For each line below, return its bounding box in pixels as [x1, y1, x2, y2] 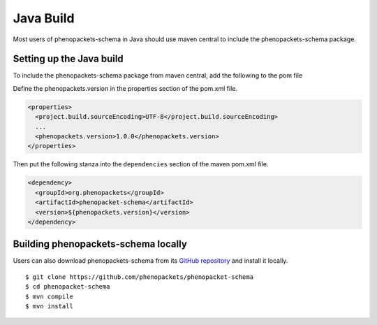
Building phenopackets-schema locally [13, 238, 188, 250]
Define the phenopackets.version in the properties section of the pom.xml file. [13, 84, 237, 92]
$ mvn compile [25, 292, 73, 301]
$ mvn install [25, 302, 73, 310]
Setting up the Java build [13, 53, 124, 65]
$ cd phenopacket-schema [25, 283, 110, 291]
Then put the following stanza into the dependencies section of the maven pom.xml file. [13, 160, 269, 168]
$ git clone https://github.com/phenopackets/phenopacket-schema [25, 273, 254, 281]
